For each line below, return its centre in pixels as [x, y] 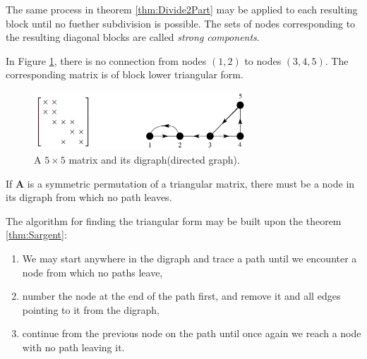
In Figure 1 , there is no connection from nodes [106, 60]
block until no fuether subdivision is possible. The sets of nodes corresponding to [181, 23]
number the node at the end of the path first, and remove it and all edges [181, 296]
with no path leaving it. [73, 347]
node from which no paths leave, [92, 272]
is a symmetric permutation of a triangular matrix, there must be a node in [191, 183]
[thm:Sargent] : [36, 235]
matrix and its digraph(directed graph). [154, 159]
